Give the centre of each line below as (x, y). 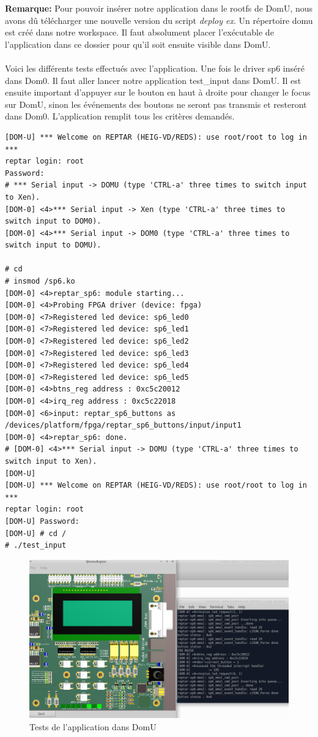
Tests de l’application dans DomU (93, 726)
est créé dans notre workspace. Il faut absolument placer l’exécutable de (139, 32)
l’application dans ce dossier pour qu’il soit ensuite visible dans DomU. (138, 44)
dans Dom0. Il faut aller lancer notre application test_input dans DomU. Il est (153, 80)
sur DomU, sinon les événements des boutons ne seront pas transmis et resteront (156, 104)
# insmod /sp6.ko (40, 282)
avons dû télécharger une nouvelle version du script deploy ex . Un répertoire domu (159, 20)
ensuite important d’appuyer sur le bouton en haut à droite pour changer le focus (158, 92)
